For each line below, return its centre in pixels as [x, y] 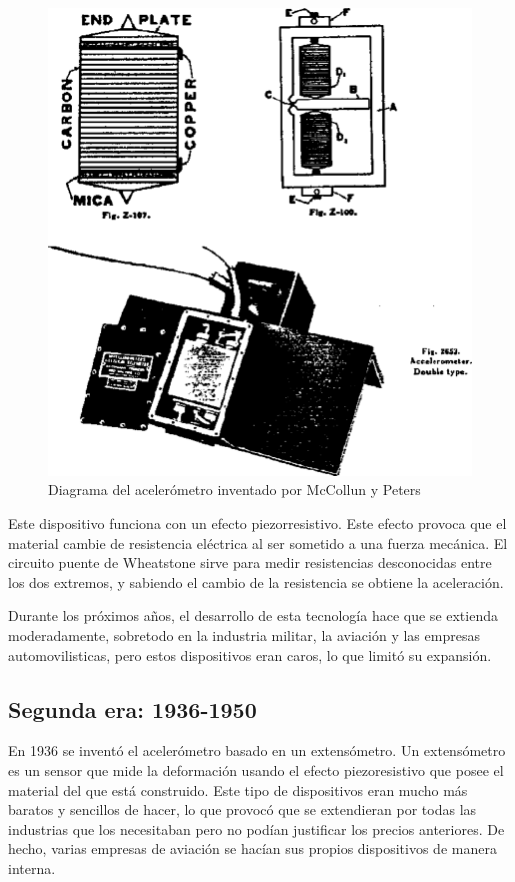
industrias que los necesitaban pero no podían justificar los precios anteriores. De [256, 828]
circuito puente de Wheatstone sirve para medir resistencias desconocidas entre [250, 562]
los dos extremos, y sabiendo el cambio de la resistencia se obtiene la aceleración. [256, 581]
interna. [32, 868]
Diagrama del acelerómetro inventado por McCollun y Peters [234, 489]
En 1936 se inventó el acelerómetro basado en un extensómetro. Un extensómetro [257, 750]
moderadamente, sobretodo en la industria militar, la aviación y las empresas [244, 635]
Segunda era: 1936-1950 [132, 708]
